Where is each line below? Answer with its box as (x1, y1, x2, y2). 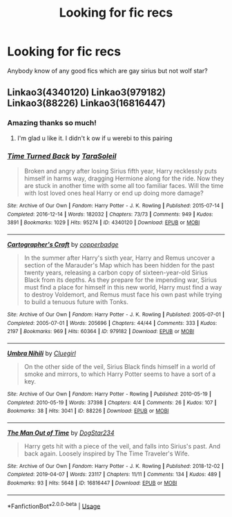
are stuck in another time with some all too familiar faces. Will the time (23, 181, 224, 189)
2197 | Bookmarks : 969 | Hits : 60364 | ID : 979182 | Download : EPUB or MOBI (7, 328, 195, 335)
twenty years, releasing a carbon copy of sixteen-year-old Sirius (23, 268, 209, 276)
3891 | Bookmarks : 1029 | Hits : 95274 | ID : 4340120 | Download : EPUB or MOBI (7, 219, 200, 226)
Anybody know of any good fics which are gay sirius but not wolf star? (7, 66, 209, 75)
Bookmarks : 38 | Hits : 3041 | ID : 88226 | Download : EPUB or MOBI (7, 408, 169, 415)
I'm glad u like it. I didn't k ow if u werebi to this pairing (17, 133, 173, 142)
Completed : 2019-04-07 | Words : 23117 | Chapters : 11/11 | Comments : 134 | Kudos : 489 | (7, 471, 221, 478)
